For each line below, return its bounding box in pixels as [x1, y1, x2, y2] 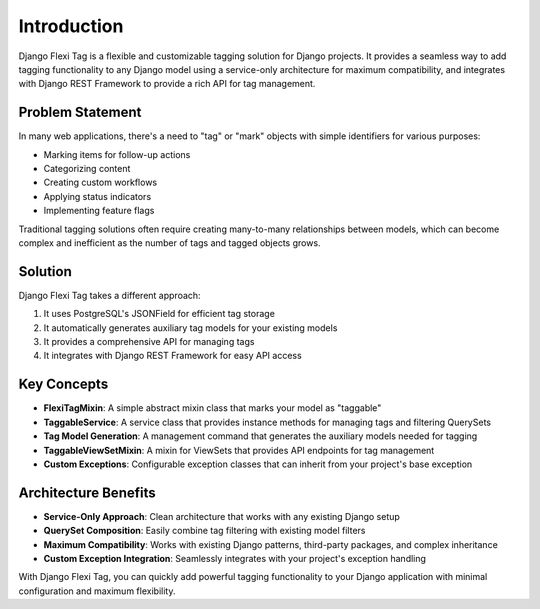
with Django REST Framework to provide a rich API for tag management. [18, 78, 316, 90]
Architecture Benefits [18, 484, 156, 501]
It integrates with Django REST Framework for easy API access [43, 350, 302, 362]
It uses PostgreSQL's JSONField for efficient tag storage [43, 308, 275, 320]
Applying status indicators [43, 190, 152, 202]
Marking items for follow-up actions [43, 148, 191, 160]
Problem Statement [18, 104, 142, 121]
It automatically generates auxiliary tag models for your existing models [43, 321, 338, 334]
